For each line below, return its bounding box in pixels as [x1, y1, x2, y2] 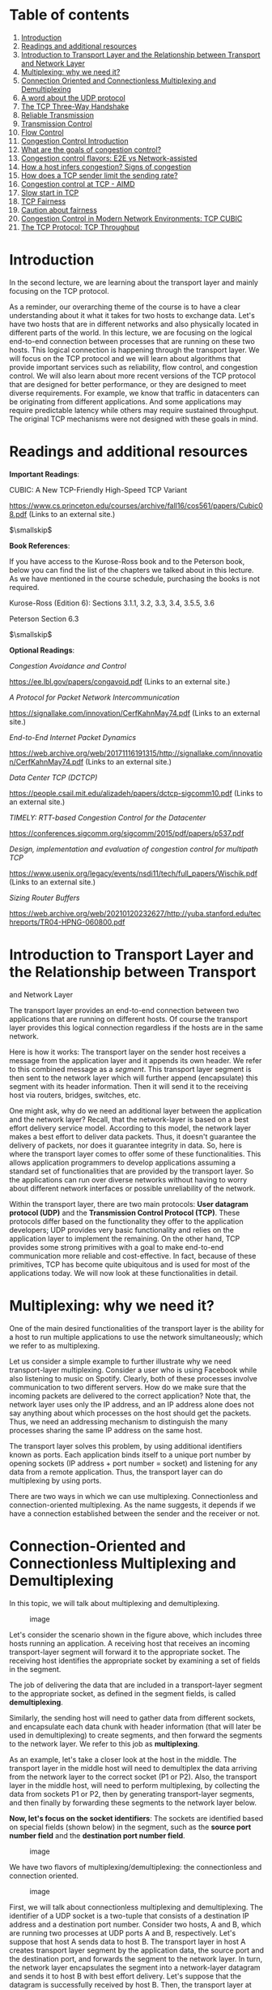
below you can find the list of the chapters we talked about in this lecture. [9, 565, 254, 575]
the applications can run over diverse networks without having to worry [9, 1174, 248, 1184]
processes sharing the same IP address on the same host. [9, 1425, 203, 1435]
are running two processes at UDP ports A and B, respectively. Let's [9, 1928, 236, 1937]
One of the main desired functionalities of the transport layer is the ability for [9, 1323, 265, 1333]
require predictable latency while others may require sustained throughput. [9, 405, 259, 415]
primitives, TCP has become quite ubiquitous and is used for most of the [9, 1260, 250, 1269]
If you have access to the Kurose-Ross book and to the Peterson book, [9, 556, 245, 566]
